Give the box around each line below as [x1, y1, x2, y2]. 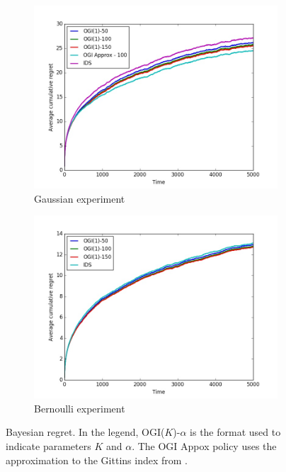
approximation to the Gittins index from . [6, 452, 188, 467]
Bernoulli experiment [34, 400, 125, 415]
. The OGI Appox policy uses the [132, 438, 277, 453]
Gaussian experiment [34, 191, 125, 206]
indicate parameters [6, 438, 91, 453]
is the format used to [190, 425, 281, 439]
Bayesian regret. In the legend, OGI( [6, 425, 165, 439]
